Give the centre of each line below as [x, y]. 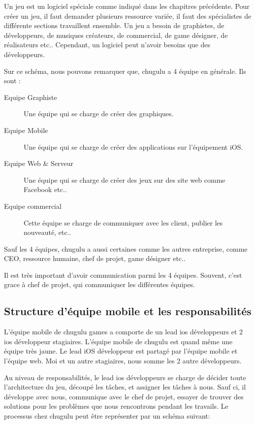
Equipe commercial [33, 206]
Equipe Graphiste [31, 97]
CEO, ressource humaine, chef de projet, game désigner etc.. [95, 258]
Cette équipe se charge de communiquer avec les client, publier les [123, 222]
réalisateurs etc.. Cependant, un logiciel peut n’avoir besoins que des [107, 45]
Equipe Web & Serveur [39, 163]
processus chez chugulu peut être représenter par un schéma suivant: [107, 416]
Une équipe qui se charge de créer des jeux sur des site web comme [125, 179]
